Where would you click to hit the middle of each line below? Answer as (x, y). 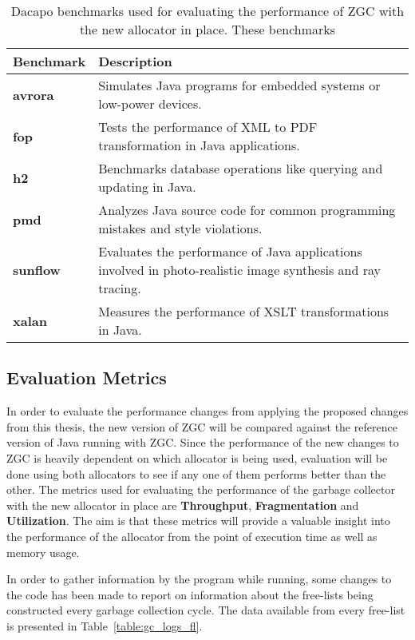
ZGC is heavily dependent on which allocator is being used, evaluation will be (197, 457)
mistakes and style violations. (180, 228)
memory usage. (43, 552)
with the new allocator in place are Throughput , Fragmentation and (183, 505)
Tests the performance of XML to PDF (208, 127)
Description (135, 61)
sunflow (37, 270)
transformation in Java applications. (199, 145)
